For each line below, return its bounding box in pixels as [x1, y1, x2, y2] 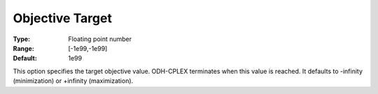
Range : [13, 44, 34, 52]
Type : [13, 35, 31, 43]
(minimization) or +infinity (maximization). [13, 77, 134, 85]
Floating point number [68, 35, 132, 43]
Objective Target [13, 10, 112, 26]
